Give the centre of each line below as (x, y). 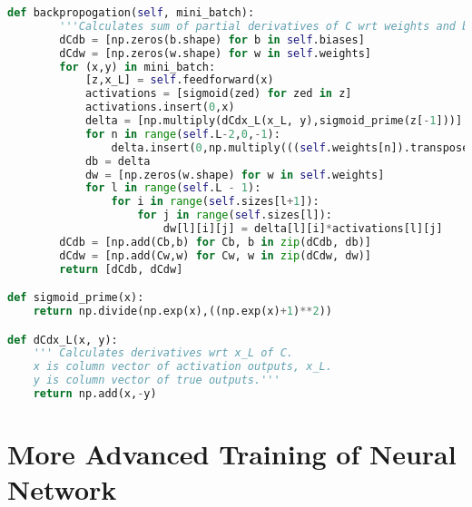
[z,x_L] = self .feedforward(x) (179, 80)
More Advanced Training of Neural (232, 454)
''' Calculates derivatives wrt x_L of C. (163, 353)
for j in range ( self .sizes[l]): (235, 215)
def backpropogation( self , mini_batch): (131, 13)
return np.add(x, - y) (95, 394)
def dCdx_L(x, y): (63, 340)
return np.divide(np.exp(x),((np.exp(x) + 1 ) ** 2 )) (183, 312)
